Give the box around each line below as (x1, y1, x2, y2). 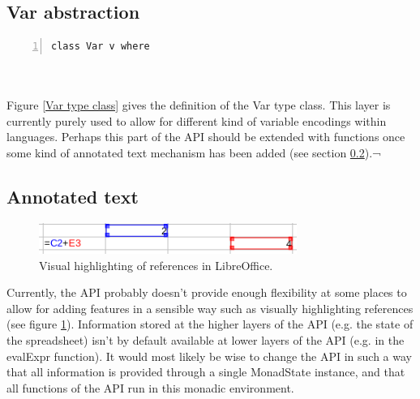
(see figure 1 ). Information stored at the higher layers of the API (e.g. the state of (6, 315, 414, 332)
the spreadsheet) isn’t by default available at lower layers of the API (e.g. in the (6, 331, 405, 348)
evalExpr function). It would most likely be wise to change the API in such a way (6, 347, 412, 364)
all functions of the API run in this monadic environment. (6, 379, 294, 396)
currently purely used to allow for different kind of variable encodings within (6, 112, 387, 129)
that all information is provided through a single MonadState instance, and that (6, 363, 405, 380)
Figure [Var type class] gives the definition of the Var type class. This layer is (6, 96, 391, 113)
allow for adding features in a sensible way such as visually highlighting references (6, 299, 414, 316)
